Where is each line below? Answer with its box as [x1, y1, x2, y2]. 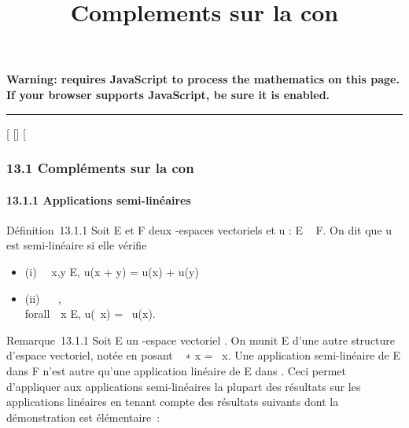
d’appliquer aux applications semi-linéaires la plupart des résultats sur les [6, 378, 361, 394]
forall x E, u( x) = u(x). [24, 305, 156, 322]
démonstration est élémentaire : [6, 408, 160, 425]
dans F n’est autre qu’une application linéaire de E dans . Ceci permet [6, 362, 347, 378]
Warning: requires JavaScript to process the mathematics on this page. [6, 71, 400, 87]
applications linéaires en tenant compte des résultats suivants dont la [6, 393, 339, 410]
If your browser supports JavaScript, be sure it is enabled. [6, 86, 330, 102]
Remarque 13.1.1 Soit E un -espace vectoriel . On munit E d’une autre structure [6, 331, 396, 348]
